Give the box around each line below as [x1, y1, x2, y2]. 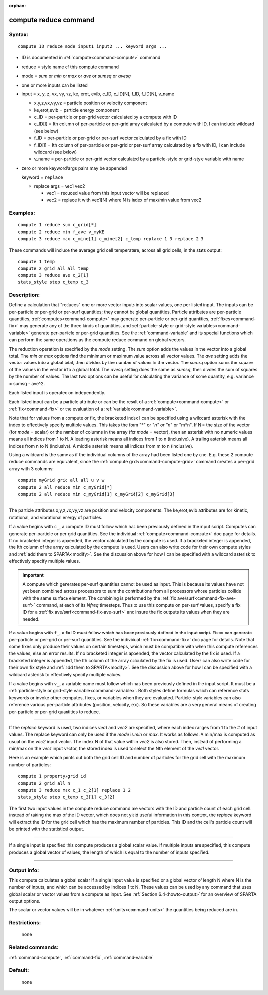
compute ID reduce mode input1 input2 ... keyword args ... [18, 43, 167, 49]
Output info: [9, 867, 39, 874]
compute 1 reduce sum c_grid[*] [18, 222, 97, 228]
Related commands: [9, 944, 59, 951]
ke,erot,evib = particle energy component [34, 107, 119, 113]
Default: [9, 967, 29, 974]
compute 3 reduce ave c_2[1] [18, 272, 89, 278]
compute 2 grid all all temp [18, 266, 89, 271]
